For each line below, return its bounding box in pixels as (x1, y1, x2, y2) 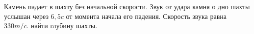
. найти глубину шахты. (26, 20, 98, 31)
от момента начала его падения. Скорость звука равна (66, 11, 227, 21)
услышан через (4, 11, 49, 21)
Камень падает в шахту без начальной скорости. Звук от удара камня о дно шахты (4, 1, 250, 11)
